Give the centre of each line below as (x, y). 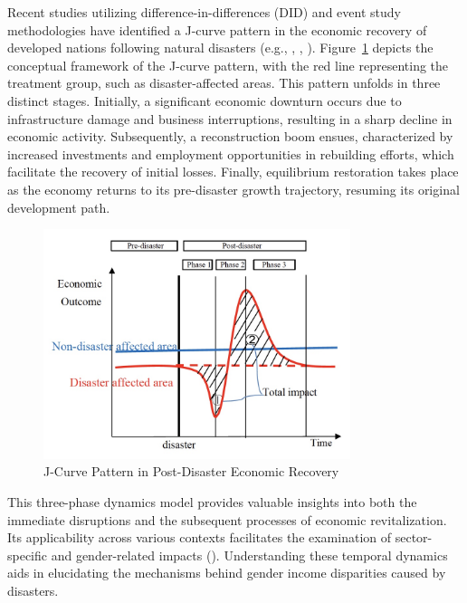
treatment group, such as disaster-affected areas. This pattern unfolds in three (224, 83)
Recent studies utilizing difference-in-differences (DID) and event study (204, 12)
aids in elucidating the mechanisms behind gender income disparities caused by (227, 573)
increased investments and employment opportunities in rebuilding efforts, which (231, 153)
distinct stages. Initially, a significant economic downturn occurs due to (205, 100)
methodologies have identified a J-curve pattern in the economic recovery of (217, 29)
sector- (414, 537)
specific (28, 555)
